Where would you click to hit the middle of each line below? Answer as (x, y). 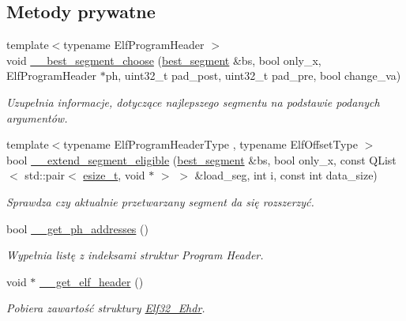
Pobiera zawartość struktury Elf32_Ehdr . (106, 308)
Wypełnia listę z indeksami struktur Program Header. (135, 255)
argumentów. (37, 117)
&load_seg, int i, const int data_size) (286, 175)
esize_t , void (114, 175)
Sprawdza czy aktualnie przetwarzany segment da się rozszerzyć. (160, 201)
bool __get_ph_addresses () (77, 228)
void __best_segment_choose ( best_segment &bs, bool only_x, (164, 60)
